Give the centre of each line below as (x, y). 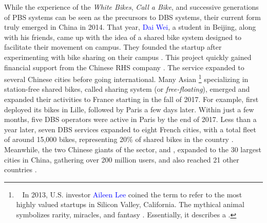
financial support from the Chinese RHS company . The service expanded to (124, 67)
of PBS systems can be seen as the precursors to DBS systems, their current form (132, 17)
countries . (21, 169)
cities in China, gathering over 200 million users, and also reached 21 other (122, 159)
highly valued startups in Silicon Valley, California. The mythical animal (130, 204)
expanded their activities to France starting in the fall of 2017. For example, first (131, 99)
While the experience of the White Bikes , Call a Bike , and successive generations (131, 7)
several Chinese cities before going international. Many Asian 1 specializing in (126, 78)
